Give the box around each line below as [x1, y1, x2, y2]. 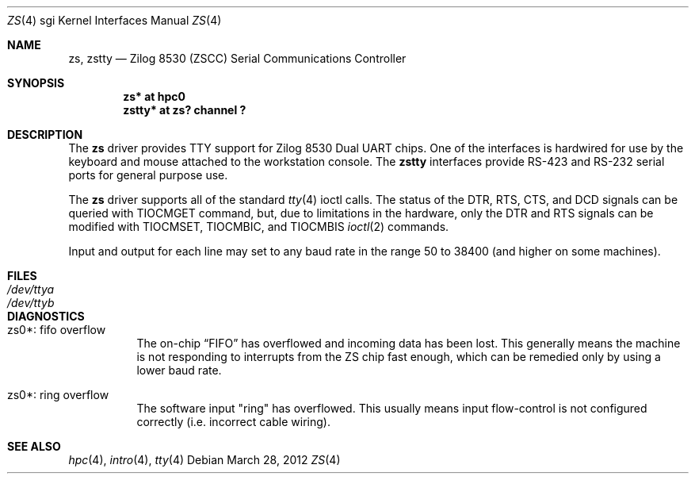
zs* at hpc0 [123, 90, 185, 103]
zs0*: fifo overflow [7, 323, 106, 336]
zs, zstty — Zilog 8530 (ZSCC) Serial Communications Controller [68, 52, 407, 65]
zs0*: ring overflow [7, 388, 109, 401]
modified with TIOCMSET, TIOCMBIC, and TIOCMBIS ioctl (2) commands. [68, 220, 449, 233]
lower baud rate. [136, 363, 222, 377]
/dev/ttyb [7, 296, 55, 309]
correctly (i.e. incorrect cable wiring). [136, 415, 330, 428]
